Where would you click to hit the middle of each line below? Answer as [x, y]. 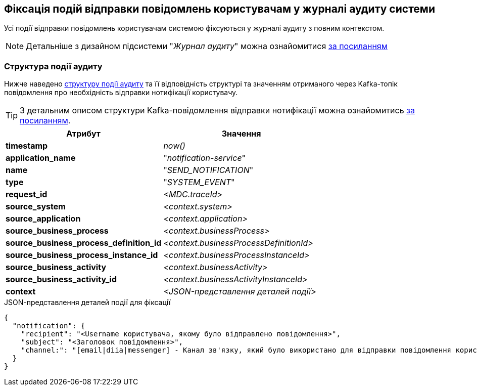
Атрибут [84, 134]
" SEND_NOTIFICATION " [208, 170]
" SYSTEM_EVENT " [199, 182]
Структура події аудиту [53, 66]
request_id [27, 194]
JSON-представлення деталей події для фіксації [87, 302]
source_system [36, 207]
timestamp [27, 146]
